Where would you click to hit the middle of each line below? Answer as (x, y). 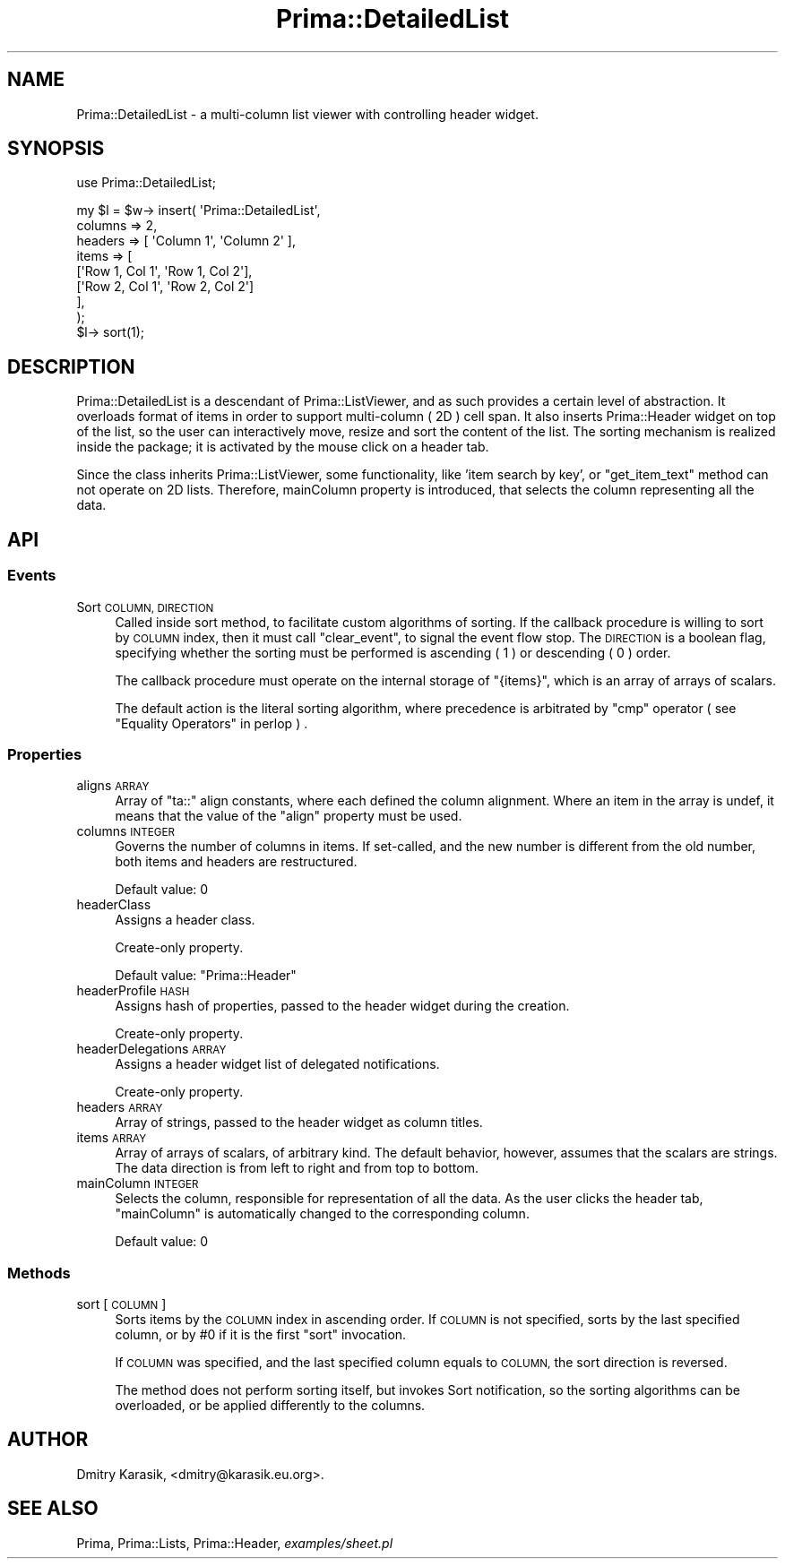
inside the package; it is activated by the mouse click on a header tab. (283, 447)
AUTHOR (48, 1440)
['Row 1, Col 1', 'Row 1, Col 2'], (164, 271)
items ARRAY (112, 1138)
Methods (39, 1273)
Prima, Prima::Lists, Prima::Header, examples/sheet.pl (235, 1543)
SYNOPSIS (56, 149)
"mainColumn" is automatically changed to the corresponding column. (322, 1214)
